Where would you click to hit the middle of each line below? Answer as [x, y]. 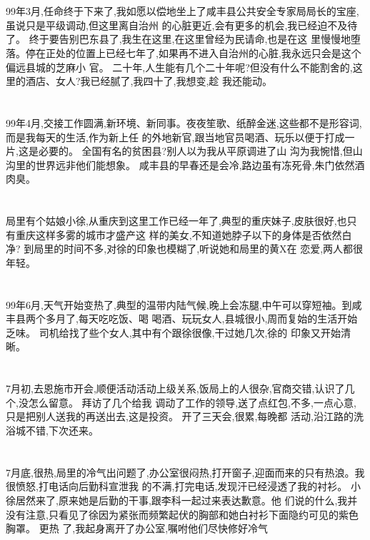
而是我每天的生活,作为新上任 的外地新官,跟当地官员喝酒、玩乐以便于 [165, 137]
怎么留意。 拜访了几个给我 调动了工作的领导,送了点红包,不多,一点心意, [192, 402]
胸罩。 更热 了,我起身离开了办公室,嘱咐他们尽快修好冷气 [137, 528]
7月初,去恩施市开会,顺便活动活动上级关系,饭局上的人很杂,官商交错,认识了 [175, 388]
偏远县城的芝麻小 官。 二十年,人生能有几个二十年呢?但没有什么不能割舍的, [179, 67]
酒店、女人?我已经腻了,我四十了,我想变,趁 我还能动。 [149, 81]
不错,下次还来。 [62, 430]
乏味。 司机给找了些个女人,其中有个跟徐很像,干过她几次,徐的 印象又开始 [173, 332]
